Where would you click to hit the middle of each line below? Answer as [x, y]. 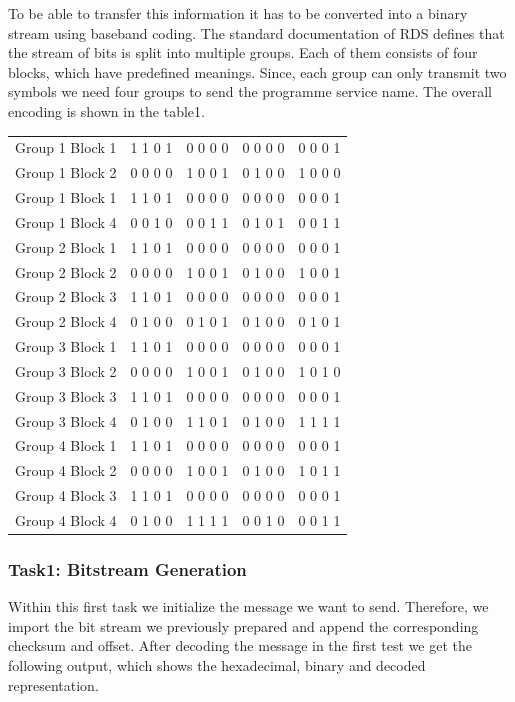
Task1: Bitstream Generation [127, 568]
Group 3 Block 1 [66, 346]
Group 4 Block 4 [66, 519]
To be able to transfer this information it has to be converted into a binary [238, 13]
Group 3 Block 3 [66, 395]
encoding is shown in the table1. [106, 110]
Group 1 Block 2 [66, 172]
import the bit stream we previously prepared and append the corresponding [243, 625]
